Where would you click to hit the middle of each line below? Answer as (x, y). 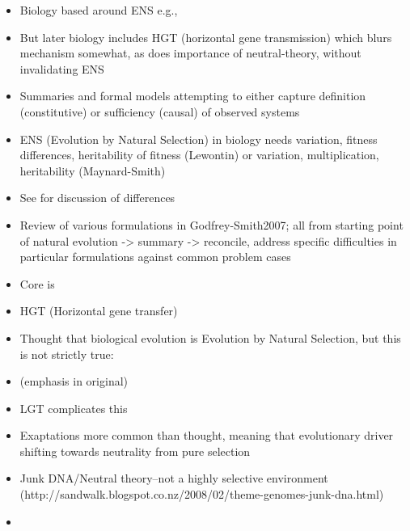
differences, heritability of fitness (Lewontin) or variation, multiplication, (199, 155)
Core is (37, 283)
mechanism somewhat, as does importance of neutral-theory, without (190, 53)
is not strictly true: (67, 354)
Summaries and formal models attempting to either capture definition (193, 96)
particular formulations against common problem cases (155, 257)
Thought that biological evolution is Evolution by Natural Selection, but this (210, 337)
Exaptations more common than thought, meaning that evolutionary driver (207, 435)
